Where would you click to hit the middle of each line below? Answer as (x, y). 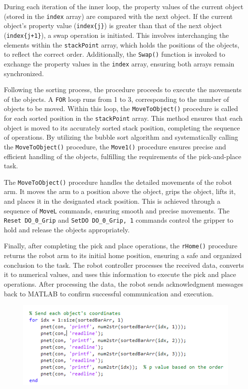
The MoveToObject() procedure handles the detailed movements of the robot (118, 182)
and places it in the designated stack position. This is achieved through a (112, 201)
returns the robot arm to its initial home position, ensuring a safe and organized (123, 255)
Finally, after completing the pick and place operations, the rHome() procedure (121, 246)
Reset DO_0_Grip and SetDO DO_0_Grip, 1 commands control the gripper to (119, 220)
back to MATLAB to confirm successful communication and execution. (109, 293)
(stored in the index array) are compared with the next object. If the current (118, 16)
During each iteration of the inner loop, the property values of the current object (124, 6)
